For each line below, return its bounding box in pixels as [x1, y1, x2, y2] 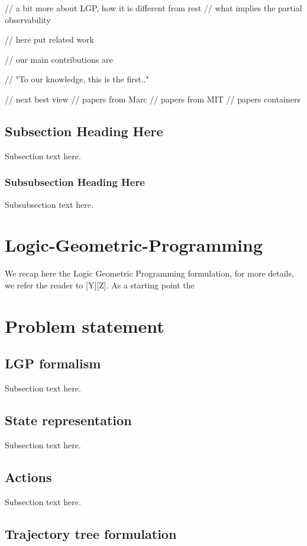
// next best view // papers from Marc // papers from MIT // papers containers [5, 92, 300, 105]
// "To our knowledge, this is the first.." [5, 73, 149, 85]
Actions [5, 467, 52, 486]
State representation [5, 411, 132, 429]
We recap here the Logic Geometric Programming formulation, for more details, [5, 267, 294, 280]
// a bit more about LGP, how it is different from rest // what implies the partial [5, 2, 302, 14]
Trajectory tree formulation [5, 524, 177, 542]
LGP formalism [5, 354, 101, 372]
